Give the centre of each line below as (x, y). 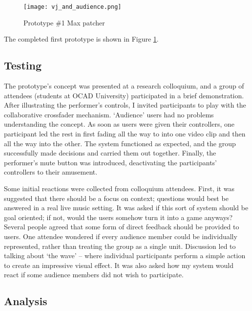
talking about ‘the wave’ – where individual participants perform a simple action (125, 255)
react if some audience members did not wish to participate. (94, 275)
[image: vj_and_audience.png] (73, 7)
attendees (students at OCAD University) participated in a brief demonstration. (124, 95)
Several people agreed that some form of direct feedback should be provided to (122, 227)
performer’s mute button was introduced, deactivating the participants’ (111, 162)
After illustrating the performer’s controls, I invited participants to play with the (125, 105)
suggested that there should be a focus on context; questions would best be (116, 198)
